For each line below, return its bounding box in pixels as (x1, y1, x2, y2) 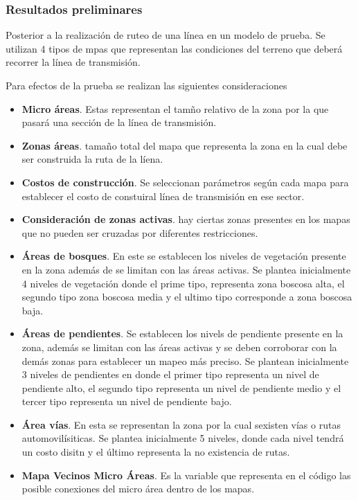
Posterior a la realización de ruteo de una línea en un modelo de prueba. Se (6, 28, 325, 42)
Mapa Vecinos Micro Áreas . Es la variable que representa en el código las (21, 467, 351, 482)
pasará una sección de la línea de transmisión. (21, 115, 217, 130)
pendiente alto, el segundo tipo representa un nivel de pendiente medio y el (21, 380, 341, 395)
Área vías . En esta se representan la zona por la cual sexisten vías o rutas (21, 417, 341, 431)
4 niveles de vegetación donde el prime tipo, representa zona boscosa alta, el (21, 276, 345, 290)
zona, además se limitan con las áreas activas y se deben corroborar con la (21, 339, 337, 354)
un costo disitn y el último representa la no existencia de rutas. (21, 445, 290, 459)
